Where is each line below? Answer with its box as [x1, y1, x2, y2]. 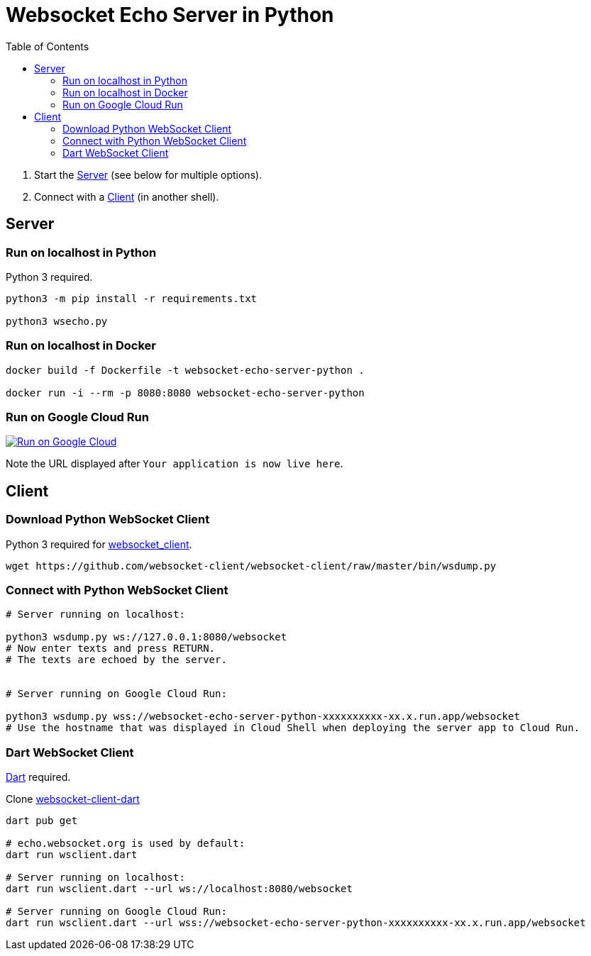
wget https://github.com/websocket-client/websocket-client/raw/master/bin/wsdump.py [6, 560, 497, 572]
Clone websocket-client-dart [6, 793, 140, 806]
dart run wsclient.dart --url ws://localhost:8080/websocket [6, 883, 353, 895]
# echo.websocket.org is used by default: [6, 838, 245, 850]
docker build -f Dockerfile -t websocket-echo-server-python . [6, 364, 365, 376]
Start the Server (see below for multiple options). [34, 168, 263, 181]
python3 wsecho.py [6, 315, 108, 327]
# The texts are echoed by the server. [6, 654, 227, 666]
